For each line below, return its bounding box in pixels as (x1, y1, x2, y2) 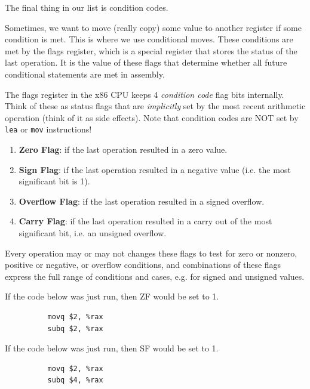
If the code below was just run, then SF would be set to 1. (5, 342, 219, 354)
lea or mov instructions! (5, 123, 92, 135)
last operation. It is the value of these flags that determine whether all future (5, 56, 287, 69)
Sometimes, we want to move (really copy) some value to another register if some (5, 21, 302, 33)
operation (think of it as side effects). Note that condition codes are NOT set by (5, 111, 299, 124)
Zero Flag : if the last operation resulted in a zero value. (19, 143, 228, 155)
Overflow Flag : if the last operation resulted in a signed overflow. (19, 194, 265, 207)
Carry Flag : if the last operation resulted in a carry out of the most (19, 215, 272, 227)
